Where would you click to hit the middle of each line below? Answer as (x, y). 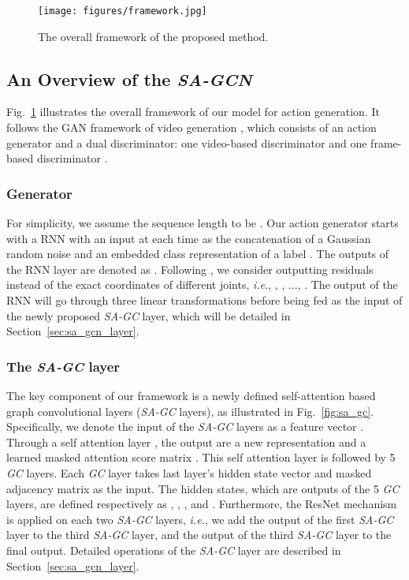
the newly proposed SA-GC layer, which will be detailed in (149, 315)
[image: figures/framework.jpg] (123, 11)
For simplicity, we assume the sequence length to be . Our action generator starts (203, 223)
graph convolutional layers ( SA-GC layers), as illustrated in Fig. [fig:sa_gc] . (190, 411)
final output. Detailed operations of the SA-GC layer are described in (174, 550)
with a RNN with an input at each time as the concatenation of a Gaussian (189, 238)
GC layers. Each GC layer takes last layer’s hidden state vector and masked (189, 472)
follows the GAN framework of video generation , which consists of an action (191, 127)
